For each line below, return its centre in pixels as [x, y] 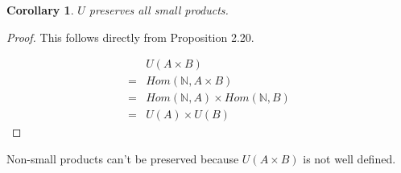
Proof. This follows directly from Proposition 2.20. [130, 37]
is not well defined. [349, 158]
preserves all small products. [159, 10]
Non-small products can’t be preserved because [123, 158]
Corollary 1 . [40, 10]
